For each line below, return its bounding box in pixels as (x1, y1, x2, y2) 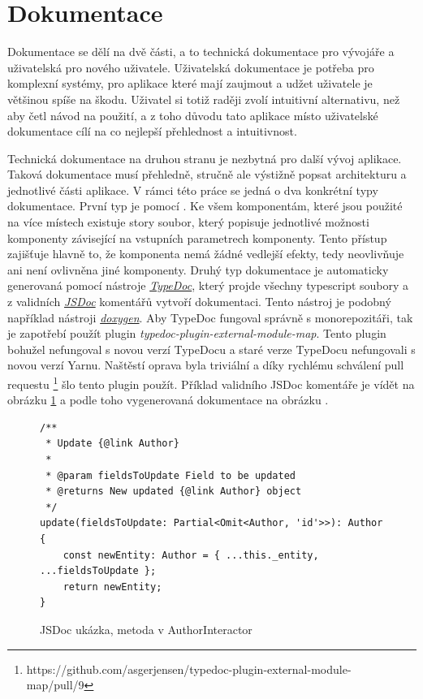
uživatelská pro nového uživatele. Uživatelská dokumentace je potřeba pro (7, 58, 374, 76)
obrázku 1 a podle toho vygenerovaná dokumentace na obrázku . (7, 391, 329, 408)
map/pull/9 (26, 676, 84, 693)
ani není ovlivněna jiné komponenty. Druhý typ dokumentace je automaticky (7, 261, 389, 278)
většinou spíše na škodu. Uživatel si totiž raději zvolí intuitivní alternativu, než (7, 90, 400, 107)
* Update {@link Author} (45, 438, 179, 450)
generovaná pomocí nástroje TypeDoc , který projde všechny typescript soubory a (7, 277, 409, 294)
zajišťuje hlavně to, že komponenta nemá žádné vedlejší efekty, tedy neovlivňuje (7, 245, 404, 262)
